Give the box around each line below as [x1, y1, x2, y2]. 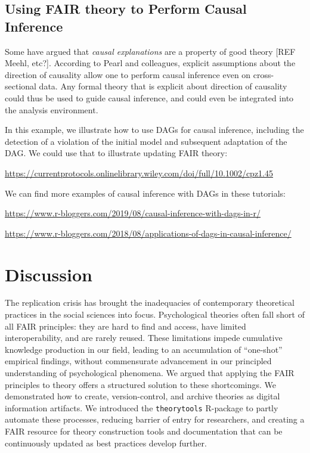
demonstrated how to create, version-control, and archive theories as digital [5, 390, 280, 402]
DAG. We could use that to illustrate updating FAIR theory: [5, 147, 228, 159]
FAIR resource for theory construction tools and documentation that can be [5, 425, 283, 438]
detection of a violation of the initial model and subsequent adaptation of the [5, 135, 287, 147]
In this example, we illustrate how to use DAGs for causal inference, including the [5, 123, 304, 136]
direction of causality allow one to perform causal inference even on [5, 68, 251, 80]
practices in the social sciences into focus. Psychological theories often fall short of [5, 308, 305, 321]
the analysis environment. [5, 103, 98, 116]
